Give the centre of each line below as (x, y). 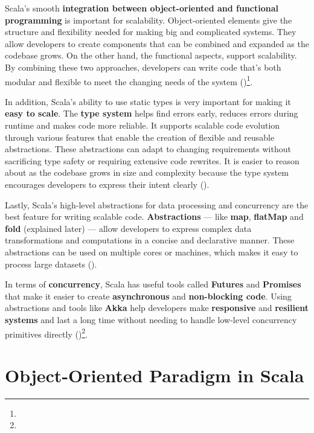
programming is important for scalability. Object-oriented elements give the (149, 20)
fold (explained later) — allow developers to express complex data (128, 228)
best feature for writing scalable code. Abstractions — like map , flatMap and (154, 216)
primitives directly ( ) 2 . (46, 333)
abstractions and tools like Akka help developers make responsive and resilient (157, 308)
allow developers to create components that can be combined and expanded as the (157, 43)
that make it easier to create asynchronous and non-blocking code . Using (148, 296)
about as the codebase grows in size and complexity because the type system (147, 172)
